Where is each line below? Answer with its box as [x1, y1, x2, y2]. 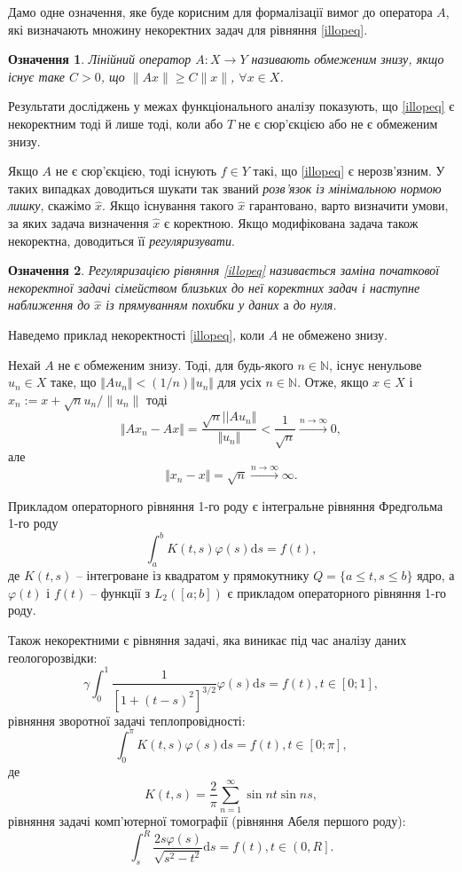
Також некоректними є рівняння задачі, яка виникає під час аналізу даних [8, 631, 407, 649]
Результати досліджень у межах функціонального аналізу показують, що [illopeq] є [8, 97, 455, 115]
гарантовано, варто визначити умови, [248, 196, 449, 215]
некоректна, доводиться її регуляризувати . [8, 231, 235, 249]
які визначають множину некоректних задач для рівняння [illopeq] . [8, 20, 368, 38]
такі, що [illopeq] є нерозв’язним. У [253, 161, 445, 180]
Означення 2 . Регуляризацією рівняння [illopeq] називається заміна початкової [8, 261, 440, 279]
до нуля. [293, 295, 337, 314]
